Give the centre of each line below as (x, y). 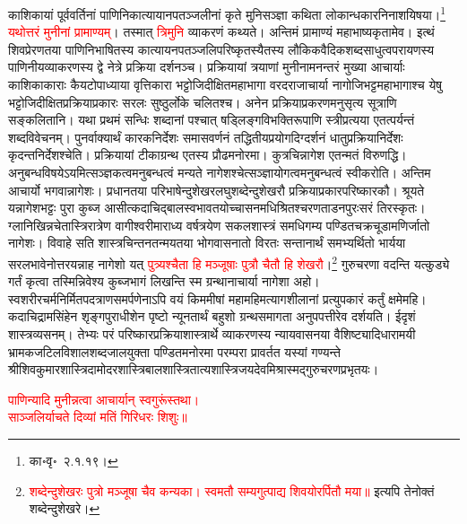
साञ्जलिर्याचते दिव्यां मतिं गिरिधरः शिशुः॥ (98, 417)
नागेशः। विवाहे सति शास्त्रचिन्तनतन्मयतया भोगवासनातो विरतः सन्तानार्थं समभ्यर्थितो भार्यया (207, 243)
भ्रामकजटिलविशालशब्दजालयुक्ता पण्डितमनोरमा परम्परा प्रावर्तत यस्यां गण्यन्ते (174, 351)
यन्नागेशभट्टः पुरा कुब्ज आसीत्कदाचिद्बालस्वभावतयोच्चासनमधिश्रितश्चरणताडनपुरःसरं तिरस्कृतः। (217, 208)
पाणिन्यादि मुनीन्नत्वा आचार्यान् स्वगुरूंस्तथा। (104, 399)
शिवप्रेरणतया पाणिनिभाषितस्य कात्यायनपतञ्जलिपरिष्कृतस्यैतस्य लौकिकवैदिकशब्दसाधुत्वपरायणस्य (221, 49)
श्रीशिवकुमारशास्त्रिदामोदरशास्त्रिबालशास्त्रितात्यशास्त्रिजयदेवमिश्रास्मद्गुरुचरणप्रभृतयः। (194, 369)
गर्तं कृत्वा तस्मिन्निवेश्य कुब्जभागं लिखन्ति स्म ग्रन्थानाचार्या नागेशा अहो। (164, 281)
